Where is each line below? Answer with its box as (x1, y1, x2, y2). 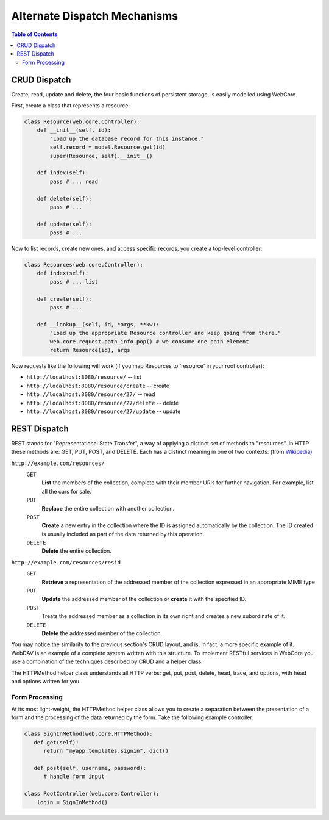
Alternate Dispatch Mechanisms (11, 9, 179, 23)
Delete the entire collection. (41, 547, 112, 555)
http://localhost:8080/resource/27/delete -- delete (26, 399, 179, 406)
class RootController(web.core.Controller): (24, 790, 160, 797)
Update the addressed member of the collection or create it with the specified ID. (41, 595, 247, 603)
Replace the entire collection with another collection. (41, 505, 175, 512)
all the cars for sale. (41, 487, 91, 495)
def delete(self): (37, 195, 92, 202)
